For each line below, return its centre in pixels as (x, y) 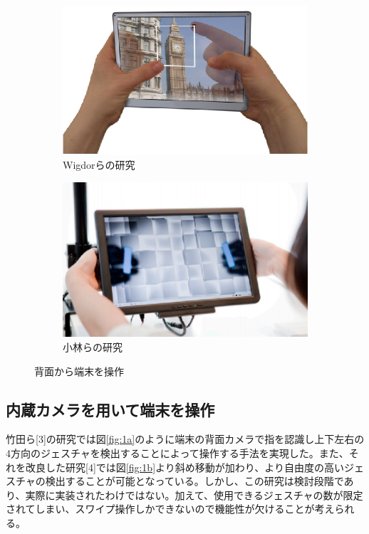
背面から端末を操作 (79, 371)
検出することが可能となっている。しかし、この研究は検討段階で (194, 481)
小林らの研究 (93, 346)
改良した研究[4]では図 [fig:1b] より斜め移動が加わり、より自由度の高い (184, 467)
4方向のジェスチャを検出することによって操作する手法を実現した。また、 (177, 452)
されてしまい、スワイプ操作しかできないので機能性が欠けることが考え (170, 509)
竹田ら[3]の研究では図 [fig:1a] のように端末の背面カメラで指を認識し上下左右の (185, 439)
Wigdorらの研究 (99, 165)
